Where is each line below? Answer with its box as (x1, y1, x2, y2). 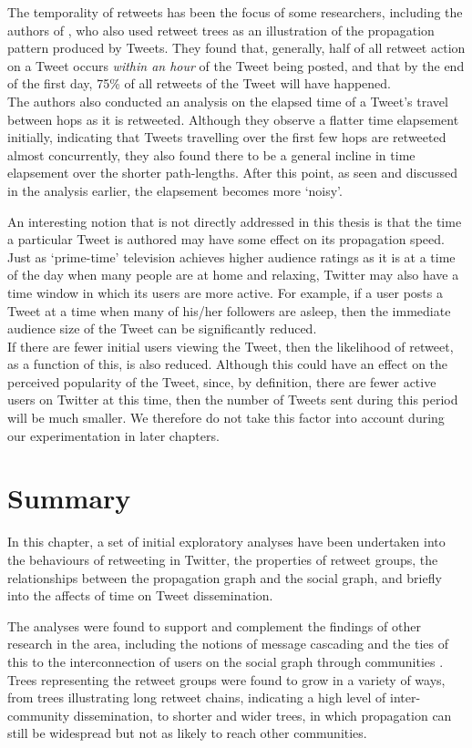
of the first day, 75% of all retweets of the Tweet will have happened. (7, 74, 391, 93)
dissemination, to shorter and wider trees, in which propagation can (73, 705, 452, 724)
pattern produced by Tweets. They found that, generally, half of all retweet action (7, 38, 466, 57)
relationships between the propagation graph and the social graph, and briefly (7, 568, 442, 587)
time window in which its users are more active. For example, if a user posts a (7, 282, 443, 302)
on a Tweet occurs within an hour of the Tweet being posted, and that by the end (7, 56, 465, 75)
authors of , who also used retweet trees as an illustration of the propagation (7, 20, 435, 39)
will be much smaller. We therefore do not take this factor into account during (7, 408, 445, 427)
